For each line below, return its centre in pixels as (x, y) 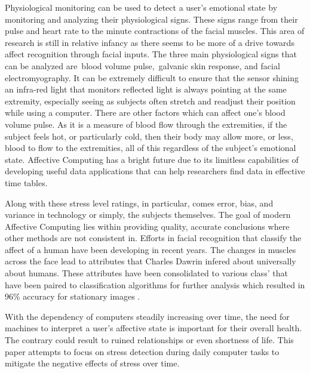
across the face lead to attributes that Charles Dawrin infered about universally (151, 261)
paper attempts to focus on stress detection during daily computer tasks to (142, 351)
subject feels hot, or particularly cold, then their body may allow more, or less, (149, 136)
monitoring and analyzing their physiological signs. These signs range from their (151, 19)
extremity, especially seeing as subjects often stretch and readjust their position (150, 101)
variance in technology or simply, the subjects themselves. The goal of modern (148, 215)
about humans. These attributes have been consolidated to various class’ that (146, 273)
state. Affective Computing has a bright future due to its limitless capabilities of (152, 159)
